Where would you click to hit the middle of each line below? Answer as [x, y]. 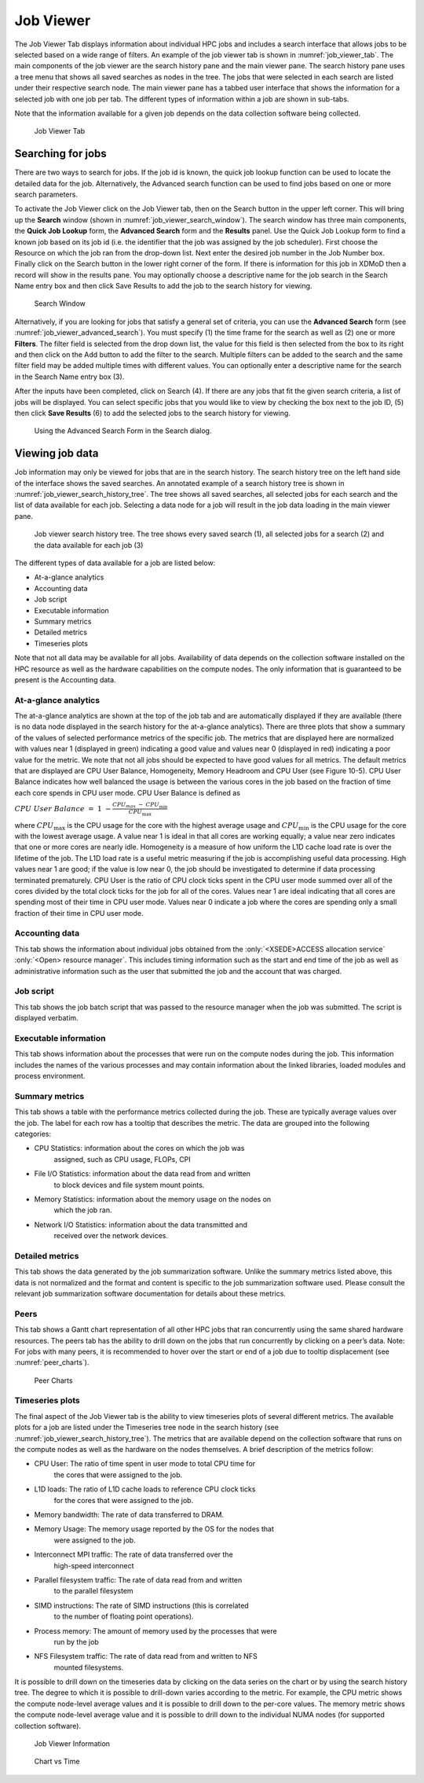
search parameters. [46, 194]
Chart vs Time [57, 1762]
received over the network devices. [111, 1236]
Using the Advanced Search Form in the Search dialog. [123, 431]
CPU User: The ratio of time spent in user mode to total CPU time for [145, 1464]
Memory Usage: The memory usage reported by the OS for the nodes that [154, 1529]
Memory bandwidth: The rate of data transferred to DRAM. [129, 1514]
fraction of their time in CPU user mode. [79, 913]
